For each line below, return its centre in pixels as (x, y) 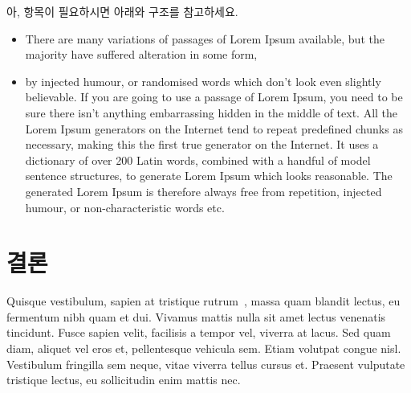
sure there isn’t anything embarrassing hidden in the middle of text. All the (212, 112)
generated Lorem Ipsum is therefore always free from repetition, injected (203, 191)
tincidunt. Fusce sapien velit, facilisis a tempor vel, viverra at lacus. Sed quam (199, 332)
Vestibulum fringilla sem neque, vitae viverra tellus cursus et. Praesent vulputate (206, 364)
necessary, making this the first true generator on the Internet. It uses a (202, 144)
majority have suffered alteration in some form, (141, 54)
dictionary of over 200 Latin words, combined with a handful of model (198, 160)
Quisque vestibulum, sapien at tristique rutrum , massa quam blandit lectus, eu (203, 301)
